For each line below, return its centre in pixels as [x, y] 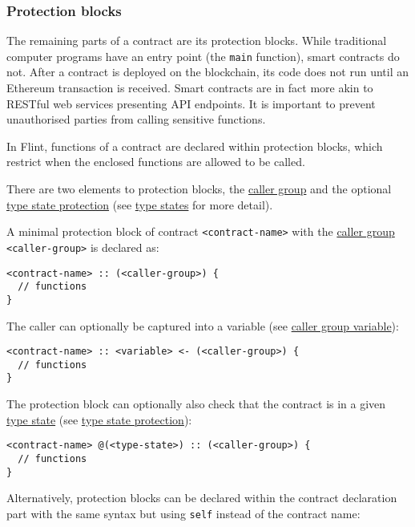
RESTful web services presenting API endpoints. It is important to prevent [191, 103]
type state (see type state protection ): [99, 419]
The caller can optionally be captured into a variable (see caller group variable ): [203, 325]
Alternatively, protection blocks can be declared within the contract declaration [202, 498]
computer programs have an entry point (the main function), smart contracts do [203, 56]
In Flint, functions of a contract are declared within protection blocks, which [195, 146]
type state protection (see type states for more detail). [140, 204]
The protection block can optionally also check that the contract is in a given [196, 404]
